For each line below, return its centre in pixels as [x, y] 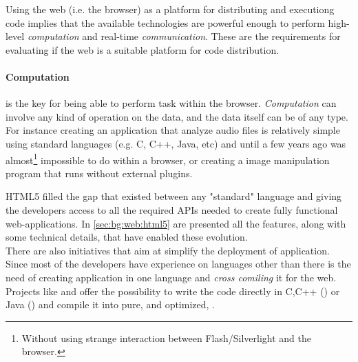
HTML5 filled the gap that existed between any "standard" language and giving [174, 196]
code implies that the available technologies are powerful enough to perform [165, 22]
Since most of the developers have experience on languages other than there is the [178, 264]
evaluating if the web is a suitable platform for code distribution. [143, 49]
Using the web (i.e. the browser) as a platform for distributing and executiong [170, 9]
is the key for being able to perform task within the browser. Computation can [171, 103]
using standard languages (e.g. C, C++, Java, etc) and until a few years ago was [176, 143]
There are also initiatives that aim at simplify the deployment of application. [168, 250]
